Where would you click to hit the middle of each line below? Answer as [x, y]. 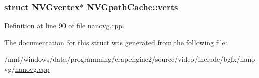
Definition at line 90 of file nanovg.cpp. [64, 26]
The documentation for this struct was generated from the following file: [116, 42]
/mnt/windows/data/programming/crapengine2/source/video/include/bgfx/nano [130, 59]
